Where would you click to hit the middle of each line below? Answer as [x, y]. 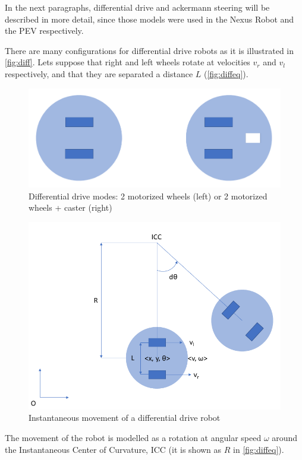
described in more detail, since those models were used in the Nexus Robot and [150, 19]
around [285, 438]
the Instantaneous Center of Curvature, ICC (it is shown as [113, 449]
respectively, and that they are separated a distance [99, 73]
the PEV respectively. [44, 31]
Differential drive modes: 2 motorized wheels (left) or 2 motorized [148, 196]
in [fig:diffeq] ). [259, 449]
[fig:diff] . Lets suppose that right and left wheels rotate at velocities [128, 62]
